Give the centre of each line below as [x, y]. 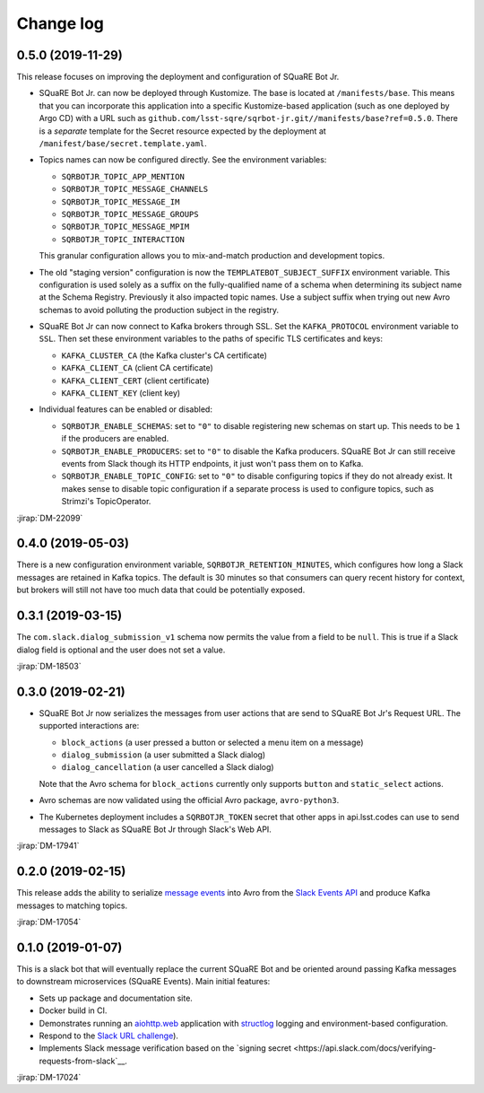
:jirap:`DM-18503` [49, 666]
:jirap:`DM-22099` [50, 518]
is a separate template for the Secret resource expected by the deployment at [182, 131]
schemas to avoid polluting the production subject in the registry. [159, 310]
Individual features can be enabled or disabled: [125, 409]
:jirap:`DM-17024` [49, 1078]
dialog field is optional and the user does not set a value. [121, 650]
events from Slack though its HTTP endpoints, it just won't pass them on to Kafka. [212, 463]
